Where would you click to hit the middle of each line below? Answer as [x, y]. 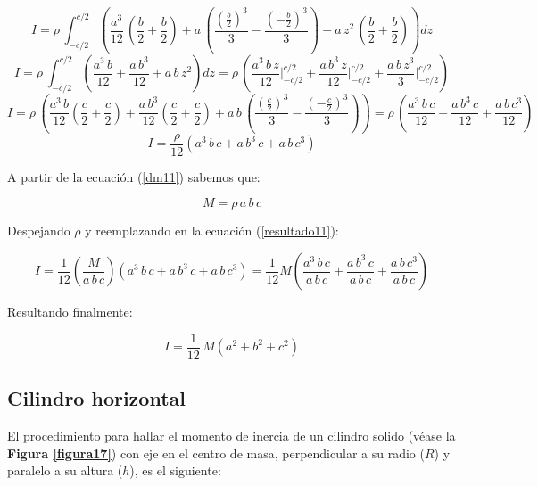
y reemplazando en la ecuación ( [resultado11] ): [212, 231]
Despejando [39, 231]
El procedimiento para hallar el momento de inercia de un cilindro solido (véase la [232, 435]
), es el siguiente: [175, 470]
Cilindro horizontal [96, 398]
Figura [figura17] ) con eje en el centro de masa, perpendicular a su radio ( [216, 453]
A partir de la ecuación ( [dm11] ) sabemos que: [134, 176]
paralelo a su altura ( [65, 470]
